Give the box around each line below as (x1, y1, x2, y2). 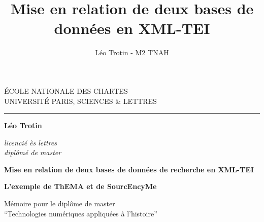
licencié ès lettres (4, 137, 57, 147)
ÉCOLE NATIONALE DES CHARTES (4, 85, 128, 96)
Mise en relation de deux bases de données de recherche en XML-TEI (4, 164, 254, 174)
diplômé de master (4, 147, 61, 158)
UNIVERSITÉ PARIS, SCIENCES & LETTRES (4, 95, 157, 106)
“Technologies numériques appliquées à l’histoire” (4, 208, 157, 218)
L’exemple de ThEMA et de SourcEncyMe (4, 181, 157, 192)
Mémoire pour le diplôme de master (4, 198, 115, 209)
